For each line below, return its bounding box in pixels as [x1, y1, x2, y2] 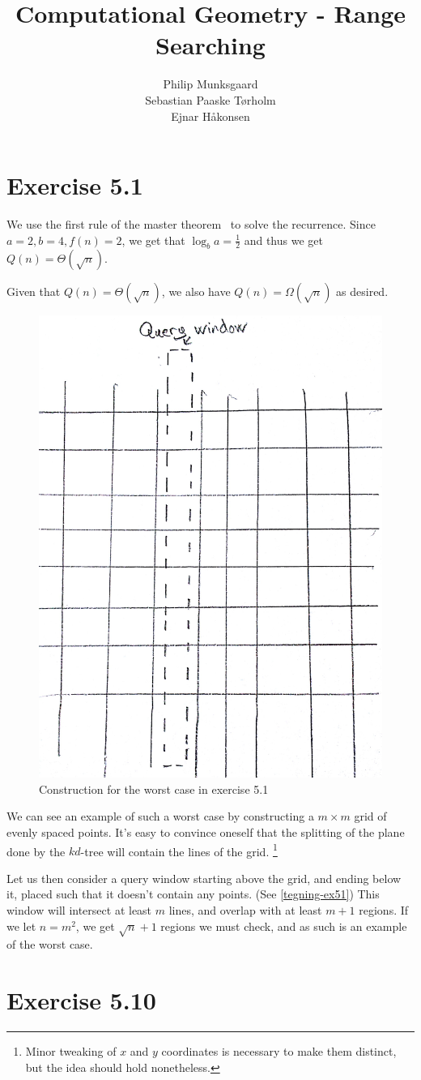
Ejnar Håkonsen [171, 107, 250, 124]
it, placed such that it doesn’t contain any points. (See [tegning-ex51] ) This [6, 885, 380, 902]
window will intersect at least [6, 902, 152, 919]
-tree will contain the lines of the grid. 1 [80, 840, 278, 859]
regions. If [359, 902, 409, 919]
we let [6, 917, 36, 934]
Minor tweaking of [25, 1043, 117, 1060]
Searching [155, 28, 266, 62]
